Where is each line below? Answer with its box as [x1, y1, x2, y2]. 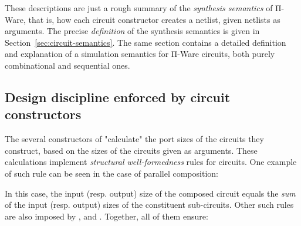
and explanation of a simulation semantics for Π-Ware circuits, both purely [5, 48, 275, 60]
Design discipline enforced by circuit [5, 87, 231, 106]
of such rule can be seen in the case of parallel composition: [5, 167, 218, 179]
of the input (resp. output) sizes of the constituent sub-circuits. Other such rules [5, 198, 294, 211]
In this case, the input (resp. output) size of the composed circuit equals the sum [5, 187, 296, 199]
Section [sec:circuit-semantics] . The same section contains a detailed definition [5, 36, 286, 48]
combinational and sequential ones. [5, 59, 130, 71]
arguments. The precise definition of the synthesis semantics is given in [5, 25, 260, 37]
